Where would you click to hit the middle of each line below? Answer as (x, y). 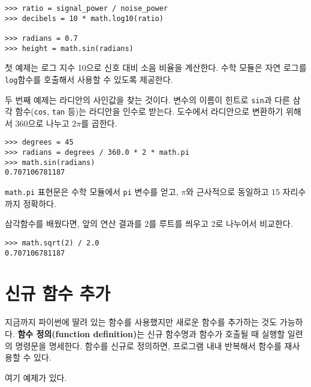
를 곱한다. (99, 123)
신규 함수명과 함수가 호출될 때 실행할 (216, 333)
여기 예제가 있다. (36, 377)
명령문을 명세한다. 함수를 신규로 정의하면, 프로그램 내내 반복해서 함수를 (148, 345)
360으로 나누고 (42, 123)
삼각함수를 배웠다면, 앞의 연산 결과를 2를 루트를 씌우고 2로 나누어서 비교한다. (149, 223)
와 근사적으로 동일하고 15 (233, 192)
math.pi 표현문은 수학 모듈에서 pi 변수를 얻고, (92, 192)
